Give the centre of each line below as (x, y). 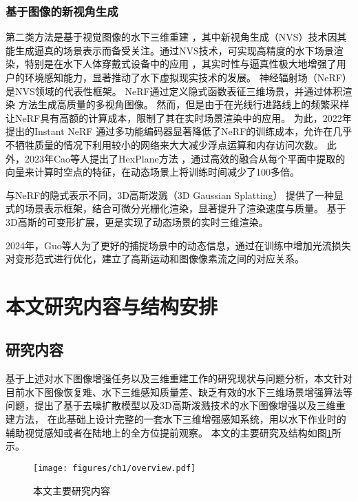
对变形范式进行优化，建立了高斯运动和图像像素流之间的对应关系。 (155, 259)
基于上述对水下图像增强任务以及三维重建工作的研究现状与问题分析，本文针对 (179, 378)
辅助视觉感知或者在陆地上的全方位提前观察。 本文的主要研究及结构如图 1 (169, 432)
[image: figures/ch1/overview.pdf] (115, 468)
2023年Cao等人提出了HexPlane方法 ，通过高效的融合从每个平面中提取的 (185, 158)
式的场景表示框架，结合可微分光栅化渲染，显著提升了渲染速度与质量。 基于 (176, 208)
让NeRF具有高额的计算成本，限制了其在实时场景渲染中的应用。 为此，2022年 (179, 117)
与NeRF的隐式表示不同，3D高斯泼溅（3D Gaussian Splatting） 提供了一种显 (175, 195)
